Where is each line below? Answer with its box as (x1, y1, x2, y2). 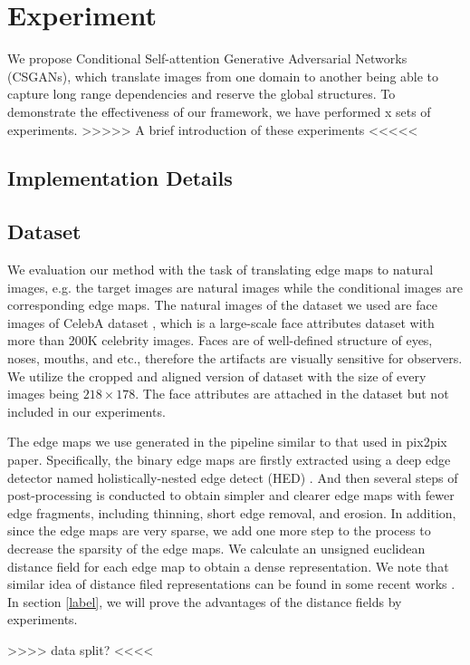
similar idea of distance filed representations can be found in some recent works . (7, 574, 456, 593)
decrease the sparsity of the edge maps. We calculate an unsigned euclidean (7, 538, 426, 557)
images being (7, 384, 80, 403)
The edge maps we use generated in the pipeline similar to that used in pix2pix (7, 432, 447, 451)
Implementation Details (7, 164, 233, 192)
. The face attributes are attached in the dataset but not (135, 384, 449, 403)
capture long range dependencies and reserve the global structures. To (7, 84, 396, 103)
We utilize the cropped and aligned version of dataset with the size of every (7, 366, 427, 385)
